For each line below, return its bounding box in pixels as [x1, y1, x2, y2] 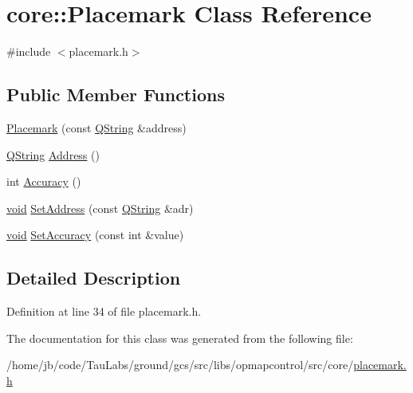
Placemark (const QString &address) [6, 119, 187, 136]
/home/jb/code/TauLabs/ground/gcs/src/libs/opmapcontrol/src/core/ [6, 356, 354, 373]
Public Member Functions [6, 82, 225, 107]
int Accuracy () [6, 173, 81, 190]
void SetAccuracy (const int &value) [6, 226, 184, 243]
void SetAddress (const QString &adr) [6, 199, 194, 216]
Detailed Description [6, 265, 181, 290]
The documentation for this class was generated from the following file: [6, 329, 353, 346]
